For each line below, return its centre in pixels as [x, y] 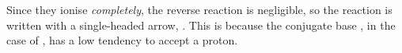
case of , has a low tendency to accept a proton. [122, 40]
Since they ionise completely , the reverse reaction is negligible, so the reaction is [199, 9]
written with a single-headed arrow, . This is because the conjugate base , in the [201, 25]
